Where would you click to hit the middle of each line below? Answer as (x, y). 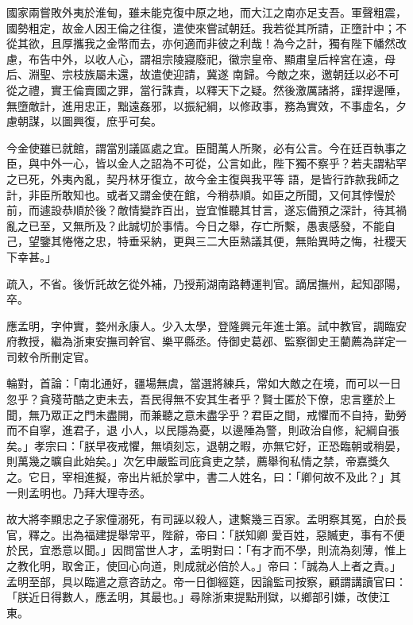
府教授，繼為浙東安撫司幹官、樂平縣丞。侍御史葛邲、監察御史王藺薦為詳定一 (206, 341)
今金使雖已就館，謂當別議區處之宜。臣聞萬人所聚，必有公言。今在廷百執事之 (206, 147)
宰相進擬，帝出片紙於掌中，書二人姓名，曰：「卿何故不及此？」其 (231, 477)
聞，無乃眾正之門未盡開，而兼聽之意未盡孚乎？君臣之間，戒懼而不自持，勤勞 (206, 414)
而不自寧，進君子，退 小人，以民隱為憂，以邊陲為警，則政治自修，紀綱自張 (203, 430)
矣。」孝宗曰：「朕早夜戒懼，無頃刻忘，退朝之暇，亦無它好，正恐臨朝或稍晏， (206, 445)
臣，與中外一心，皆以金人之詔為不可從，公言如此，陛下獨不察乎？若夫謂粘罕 (206, 163)
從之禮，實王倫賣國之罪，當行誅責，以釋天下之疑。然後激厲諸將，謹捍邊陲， (206, 89)
